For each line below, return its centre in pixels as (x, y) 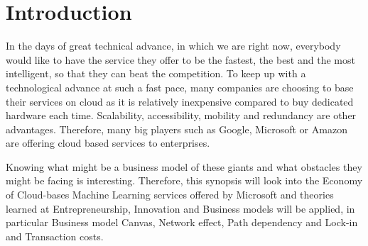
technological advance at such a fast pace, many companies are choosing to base (180, 87)
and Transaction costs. (55, 236)
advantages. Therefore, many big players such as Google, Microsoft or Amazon (177, 129)
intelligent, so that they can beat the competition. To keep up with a (156, 73)
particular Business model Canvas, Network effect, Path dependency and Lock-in (182, 222)
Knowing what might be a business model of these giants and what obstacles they (184, 166)
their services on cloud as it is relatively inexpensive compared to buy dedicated (180, 101)
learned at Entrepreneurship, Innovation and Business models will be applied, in (180, 208)
